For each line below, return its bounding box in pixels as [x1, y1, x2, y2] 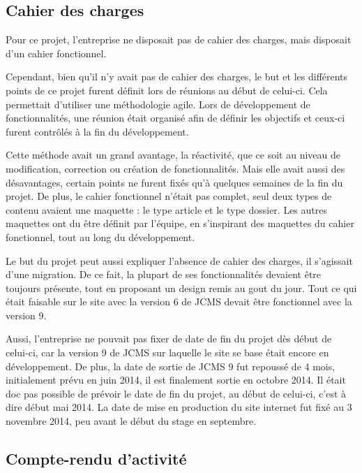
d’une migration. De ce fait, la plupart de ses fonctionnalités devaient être [6, 267, 322, 282]
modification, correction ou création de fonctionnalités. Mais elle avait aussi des [6, 161, 345, 175]
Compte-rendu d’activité [6, 448, 187, 470]
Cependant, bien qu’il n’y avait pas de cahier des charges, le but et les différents [6, 69, 348, 84]
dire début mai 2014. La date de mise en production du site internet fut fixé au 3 [6, 400, 352, 414]
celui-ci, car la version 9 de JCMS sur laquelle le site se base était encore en [6, 345, 329, 360]
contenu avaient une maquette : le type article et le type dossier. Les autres [6, 202, 327, 217]
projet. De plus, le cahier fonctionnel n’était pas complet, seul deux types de [6, 189, 332, 203]
